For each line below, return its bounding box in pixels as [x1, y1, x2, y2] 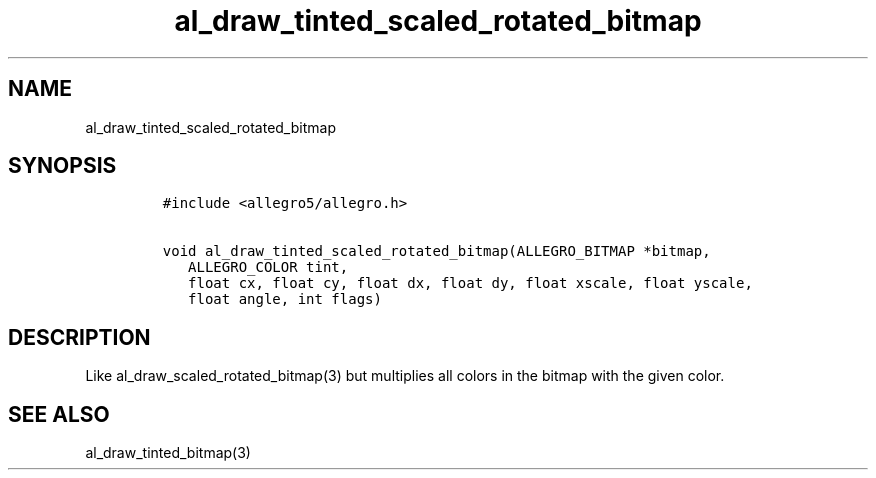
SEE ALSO [8, 401, 110, 427]
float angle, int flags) [188, 291, 382, 308]
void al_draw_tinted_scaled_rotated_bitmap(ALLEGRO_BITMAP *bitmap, [162, 243, 711, 260]
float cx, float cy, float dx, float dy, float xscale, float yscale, [188, 275, 753, 292]
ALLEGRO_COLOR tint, [188, 259, 349, 276]
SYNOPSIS [8, 153, 117, 179]
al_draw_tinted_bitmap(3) [85, 444, 251, 462]
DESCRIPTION [8, 324, 151, 350]
